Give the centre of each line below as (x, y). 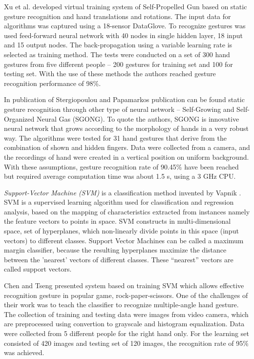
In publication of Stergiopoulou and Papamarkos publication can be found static (124, 99)
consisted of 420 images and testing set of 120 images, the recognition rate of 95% (126, 343)
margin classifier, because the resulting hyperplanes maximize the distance (115, 250)
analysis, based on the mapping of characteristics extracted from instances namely (127, 211)
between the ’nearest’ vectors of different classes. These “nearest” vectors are (119, 259)
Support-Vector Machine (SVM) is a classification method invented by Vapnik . (123, 192)
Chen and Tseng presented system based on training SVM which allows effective (124, 285)
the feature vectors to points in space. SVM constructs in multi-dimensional (117, 221)
